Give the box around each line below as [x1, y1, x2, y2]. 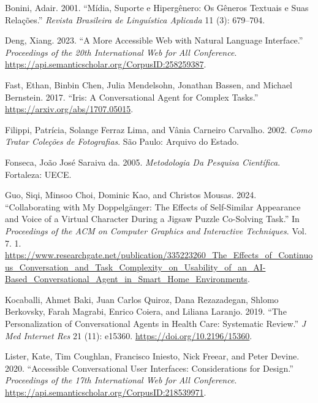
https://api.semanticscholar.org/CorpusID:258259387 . [5, 58, 206, 71]
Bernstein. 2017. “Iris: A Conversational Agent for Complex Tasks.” [5, 90, 259, 103]
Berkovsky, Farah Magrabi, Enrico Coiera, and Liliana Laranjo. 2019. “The [5, 305, 287, 318]
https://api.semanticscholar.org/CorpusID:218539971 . [5, 386, 206, 399]
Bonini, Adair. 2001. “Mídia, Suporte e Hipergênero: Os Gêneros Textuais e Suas [5, 1, 309, 13]
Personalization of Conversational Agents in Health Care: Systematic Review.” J [5, 317, 306, 330]
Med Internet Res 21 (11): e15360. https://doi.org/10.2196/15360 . [5, 329, 252, 342]
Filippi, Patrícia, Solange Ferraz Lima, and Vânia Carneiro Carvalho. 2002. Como [5, 123, 312, 136]
